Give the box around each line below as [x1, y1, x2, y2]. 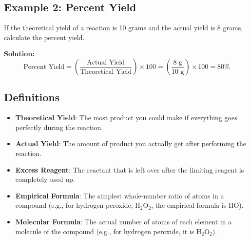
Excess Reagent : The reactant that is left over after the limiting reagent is [15, 164, 244, 175]
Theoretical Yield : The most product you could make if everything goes [15, 112, 237, 123]
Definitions [4, 89, 60, 105]
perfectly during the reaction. [15, 122, 103, 132]
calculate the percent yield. [4, 32, 85, 42]
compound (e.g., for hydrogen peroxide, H [15, 200, 140, 210]
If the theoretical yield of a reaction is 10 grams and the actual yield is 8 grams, [4, 22, 243, 33]
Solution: [4, 48, 35, 59]
